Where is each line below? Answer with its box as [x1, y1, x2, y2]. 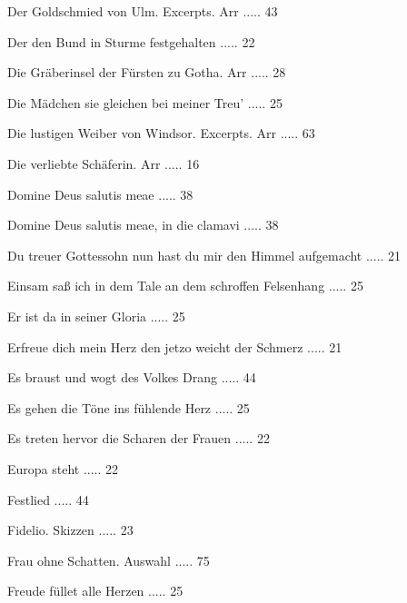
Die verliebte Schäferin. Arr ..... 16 [7, 153, 200, 173]
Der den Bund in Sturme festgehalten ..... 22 [7, 32, 255, 51]
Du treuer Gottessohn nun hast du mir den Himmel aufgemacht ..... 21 [7, 245, 402, 264]
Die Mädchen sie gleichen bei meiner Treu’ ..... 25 [7, 93, 283, 112]
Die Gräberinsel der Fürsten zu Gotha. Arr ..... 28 [7, 63, 286, 82]
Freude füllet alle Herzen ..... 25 [7, 581, 184, 600]
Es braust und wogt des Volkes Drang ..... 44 [7, 368, 256, 387]
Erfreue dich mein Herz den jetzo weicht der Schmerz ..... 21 [7, 337, 342, 356]
